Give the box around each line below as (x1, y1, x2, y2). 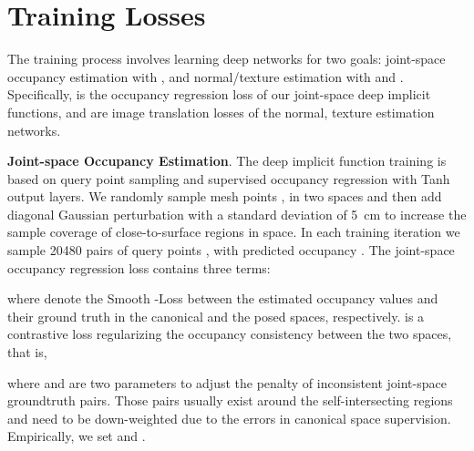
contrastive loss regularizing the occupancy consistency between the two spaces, (7, 324, 452, 343)
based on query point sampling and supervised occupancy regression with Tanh (7, 169, 450, 188)
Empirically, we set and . (7, 426, 146, 446)
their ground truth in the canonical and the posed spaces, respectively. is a (7, 306, 425, 325)
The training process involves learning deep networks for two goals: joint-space (7, 49, 446, 68)
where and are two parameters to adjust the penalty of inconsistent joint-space (7, 373, 447, 392)
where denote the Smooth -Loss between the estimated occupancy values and (7, 289, 438, 308)
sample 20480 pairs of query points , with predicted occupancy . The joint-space (7, 241, 455, 260)
